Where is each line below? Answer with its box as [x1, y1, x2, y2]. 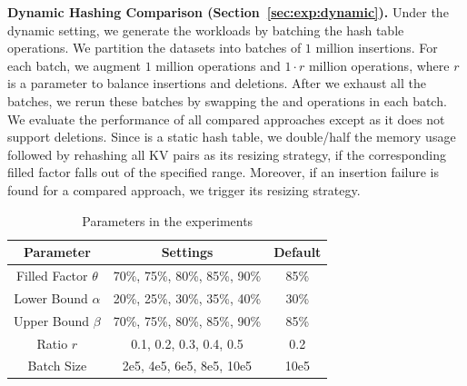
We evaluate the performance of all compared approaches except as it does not [7, 109, 445, 128]
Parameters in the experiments [82, 211, 253, 230]
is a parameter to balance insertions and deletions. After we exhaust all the [7, 74, 426, 93]
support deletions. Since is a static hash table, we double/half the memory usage [7, 127, 456, 146]
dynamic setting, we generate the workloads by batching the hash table [7, 20, 404, 39]
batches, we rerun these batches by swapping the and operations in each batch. [7, 91, 447, 110]
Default [273, 242, 322, 262]
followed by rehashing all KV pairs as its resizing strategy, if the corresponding [7, 144, 447, 163]
